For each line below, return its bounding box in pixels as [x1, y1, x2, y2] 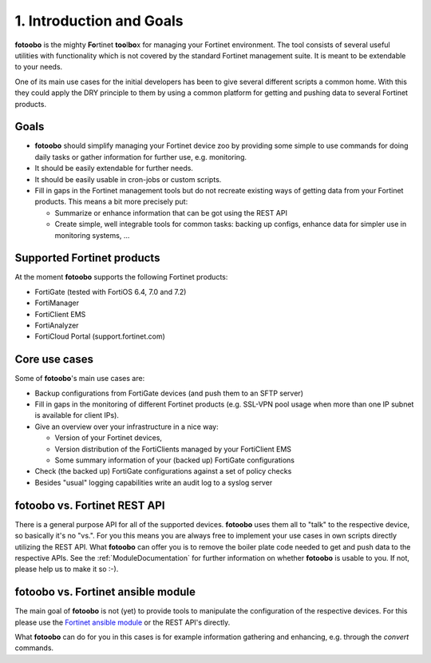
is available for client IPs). [34, 411, 120, 420]
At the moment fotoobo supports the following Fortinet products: [14, 272, 228, 282]
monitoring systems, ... [54, 230, 130, 240]
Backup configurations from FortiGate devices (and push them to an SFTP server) [34, 388, 303, 398]
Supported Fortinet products [14, 252, 160, 265]
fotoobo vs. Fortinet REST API [14, 498, 165, 512]
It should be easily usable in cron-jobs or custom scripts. [34, 174, 222, 184]
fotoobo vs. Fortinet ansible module [14, 586, 196, 599]
